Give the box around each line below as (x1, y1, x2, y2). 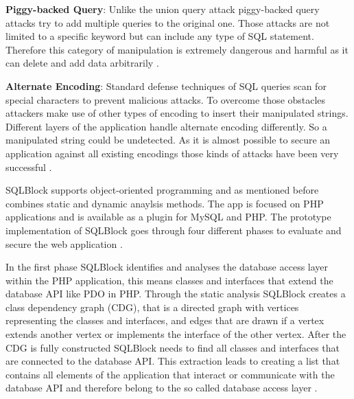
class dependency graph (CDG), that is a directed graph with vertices (5, 299, 299, 314)
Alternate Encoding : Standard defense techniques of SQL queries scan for (5, 78, 327, 93)
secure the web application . (5, 236, 123, 251)
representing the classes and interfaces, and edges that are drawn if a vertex (5, 313, 324, 328)
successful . (5, 159, 52, 174)
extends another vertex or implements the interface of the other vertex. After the (5, 327, 346, 341)
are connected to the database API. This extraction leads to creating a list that (5, 354, 340, 368)
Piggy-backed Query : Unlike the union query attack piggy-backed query (5, 2, 320, 16)
